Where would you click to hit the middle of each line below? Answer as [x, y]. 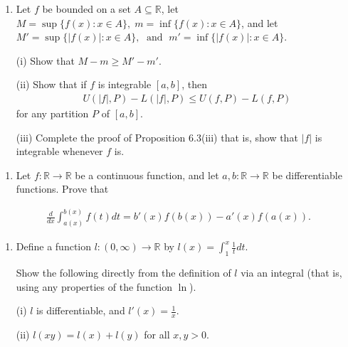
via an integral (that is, [291, 273]
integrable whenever [59, 151]
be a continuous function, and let [147, 175]
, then [194, 84]
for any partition [52, 113]
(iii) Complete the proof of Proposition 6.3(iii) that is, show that [157, 137]
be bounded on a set [86, 9]
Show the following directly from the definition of [123, 273]
